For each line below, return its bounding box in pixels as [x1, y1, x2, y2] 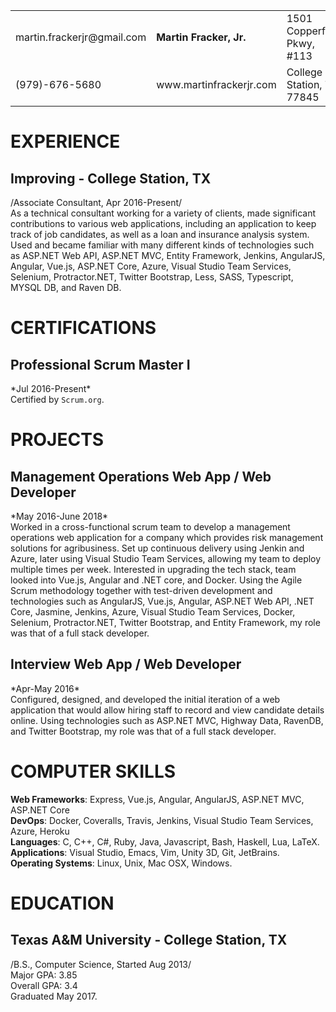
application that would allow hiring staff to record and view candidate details [10, 704, 325, 716]
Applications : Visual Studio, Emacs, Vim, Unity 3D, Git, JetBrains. [10, 846, 280, 858]
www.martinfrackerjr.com [156, 78, 277, 91]
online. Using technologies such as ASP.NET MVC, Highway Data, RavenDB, [10, 714, 324, 726]
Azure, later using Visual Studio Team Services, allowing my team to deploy [10, 553, 322, 564]
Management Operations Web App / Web [10, 468, 272, 485]
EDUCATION [10, 892, 115, 914]
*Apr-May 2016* [10, 682, 80, 694]
